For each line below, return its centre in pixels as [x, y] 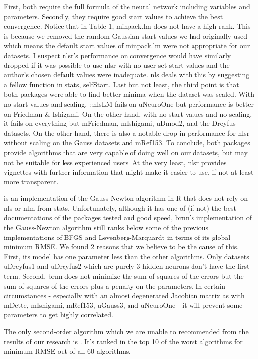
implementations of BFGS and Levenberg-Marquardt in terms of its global [117, 237]
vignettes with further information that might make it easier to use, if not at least [129, 172]
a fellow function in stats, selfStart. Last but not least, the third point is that [122, 84]
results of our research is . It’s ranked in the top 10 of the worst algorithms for [123, 341]
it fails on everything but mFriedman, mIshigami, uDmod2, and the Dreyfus [120, 123]
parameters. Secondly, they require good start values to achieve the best [114, 16]
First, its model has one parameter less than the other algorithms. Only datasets [127, 256]
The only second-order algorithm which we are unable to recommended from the [126, 331]
